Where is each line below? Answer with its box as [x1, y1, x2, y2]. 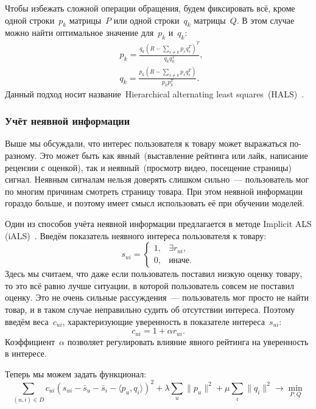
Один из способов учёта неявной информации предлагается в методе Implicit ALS [5, 217, 312, 229]
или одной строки [113, 13, 180, 26]
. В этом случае [236, 13, 295, 26]
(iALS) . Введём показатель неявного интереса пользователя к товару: [5, 229, 267, 242]
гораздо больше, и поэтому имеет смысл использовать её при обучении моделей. [5, 197, 304, 209]
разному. [5, 149, 37, 162]
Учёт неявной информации [5, 113, 130, 128]
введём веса [5, 315, 49, 327]
